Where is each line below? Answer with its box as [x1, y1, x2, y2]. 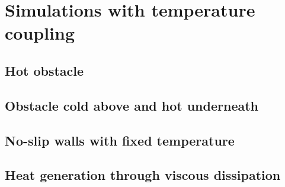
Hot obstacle [5, 61, 84, 79]
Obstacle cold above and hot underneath [5, 96, 258, 114]
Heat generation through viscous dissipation [5, 166, 281, 184]
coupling [5, 21, 75, 45]
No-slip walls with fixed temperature [5, 131, 235, 149]
